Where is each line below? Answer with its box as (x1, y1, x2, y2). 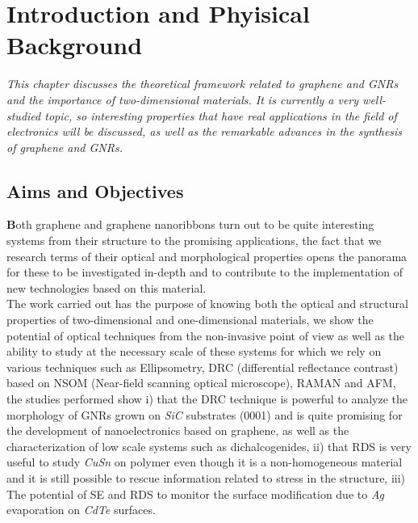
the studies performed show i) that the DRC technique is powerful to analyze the (6, 390, 408, 407)
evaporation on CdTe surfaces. (6, 501, 156, 518)
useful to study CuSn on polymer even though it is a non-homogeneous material (6, 453, 403, 470)
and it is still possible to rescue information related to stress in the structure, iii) (6, 469, 406, 486)
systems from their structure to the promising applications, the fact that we (6, 232, 382, 249)
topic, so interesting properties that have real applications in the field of (44, 107, 397, 124)
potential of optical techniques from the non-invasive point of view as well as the (6, 327, 405, 344)
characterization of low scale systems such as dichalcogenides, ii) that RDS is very (6, 437, 412, 454)
